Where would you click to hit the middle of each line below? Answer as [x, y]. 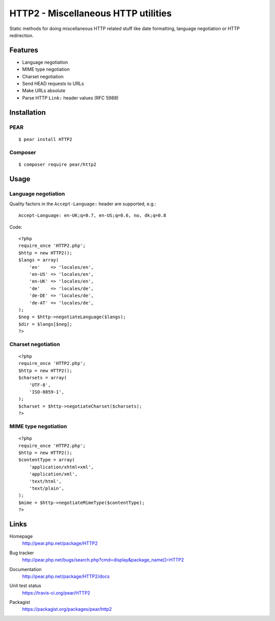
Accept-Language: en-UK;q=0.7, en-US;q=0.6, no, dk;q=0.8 [92, 216]
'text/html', [45, 481]
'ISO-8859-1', [47, 392]
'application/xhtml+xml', [61, 467]
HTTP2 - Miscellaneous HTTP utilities [91, 13]
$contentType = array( [47, 460]
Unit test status [25, 586]
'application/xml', [53, 474]
